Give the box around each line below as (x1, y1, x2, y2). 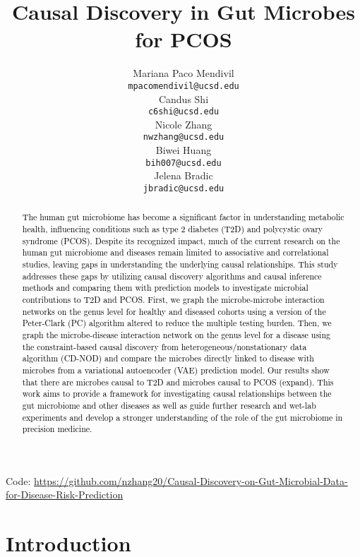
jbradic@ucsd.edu (143, 183, 224, 193)
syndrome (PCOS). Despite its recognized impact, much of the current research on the (22, 234, 340, 246)
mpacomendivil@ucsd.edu (128, 80, 239, 91)
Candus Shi (158, 91, 209, 106)
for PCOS (135, 25, 232, 54)
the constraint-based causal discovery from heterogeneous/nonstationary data (22, 340, 307, 352)
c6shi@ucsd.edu (148, 107, 220, 117)
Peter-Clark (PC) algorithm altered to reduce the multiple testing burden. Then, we (22, 317, 332, 329)
